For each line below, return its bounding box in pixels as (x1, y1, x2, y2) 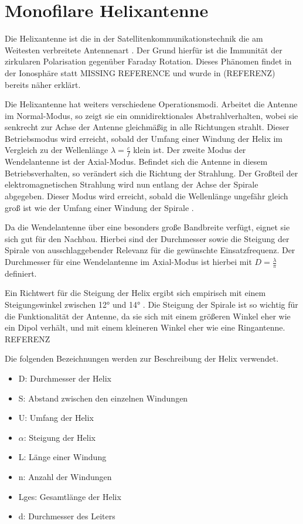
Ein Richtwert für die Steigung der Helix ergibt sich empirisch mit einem (5, 287, 266, 299)
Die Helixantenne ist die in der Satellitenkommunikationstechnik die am (5, 32, 263, 45)
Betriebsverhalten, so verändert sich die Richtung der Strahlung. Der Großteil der (5, 166, 298, 179)
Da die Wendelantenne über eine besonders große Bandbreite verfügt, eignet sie (5, 221, 290, 233)
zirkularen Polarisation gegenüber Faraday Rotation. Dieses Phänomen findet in (5, 55, 292, 67)
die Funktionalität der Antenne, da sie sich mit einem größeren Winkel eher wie (5, 309, 291, 322)
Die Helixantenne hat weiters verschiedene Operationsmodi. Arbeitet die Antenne (5, 98, 298, 110)
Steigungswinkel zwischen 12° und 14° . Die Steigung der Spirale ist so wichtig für (5, 298, 298, 311)
